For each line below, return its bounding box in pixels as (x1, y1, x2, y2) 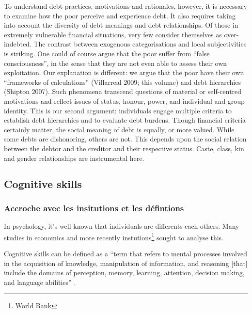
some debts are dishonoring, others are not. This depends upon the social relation (4, 134, 247, 144)
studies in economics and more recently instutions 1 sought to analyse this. (4, 231, 223, 242)
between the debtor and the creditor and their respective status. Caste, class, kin (4, 143, 244, 153)
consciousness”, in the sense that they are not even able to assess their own (4, 58, 227, 68)
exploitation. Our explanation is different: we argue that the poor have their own (4, 67, 244, 78)
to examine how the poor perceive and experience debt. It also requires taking (4, 10, 236, 20)
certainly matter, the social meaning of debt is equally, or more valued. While (4, 124, 235, 134)
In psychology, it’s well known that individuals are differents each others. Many (4, 221, 239, 231)
